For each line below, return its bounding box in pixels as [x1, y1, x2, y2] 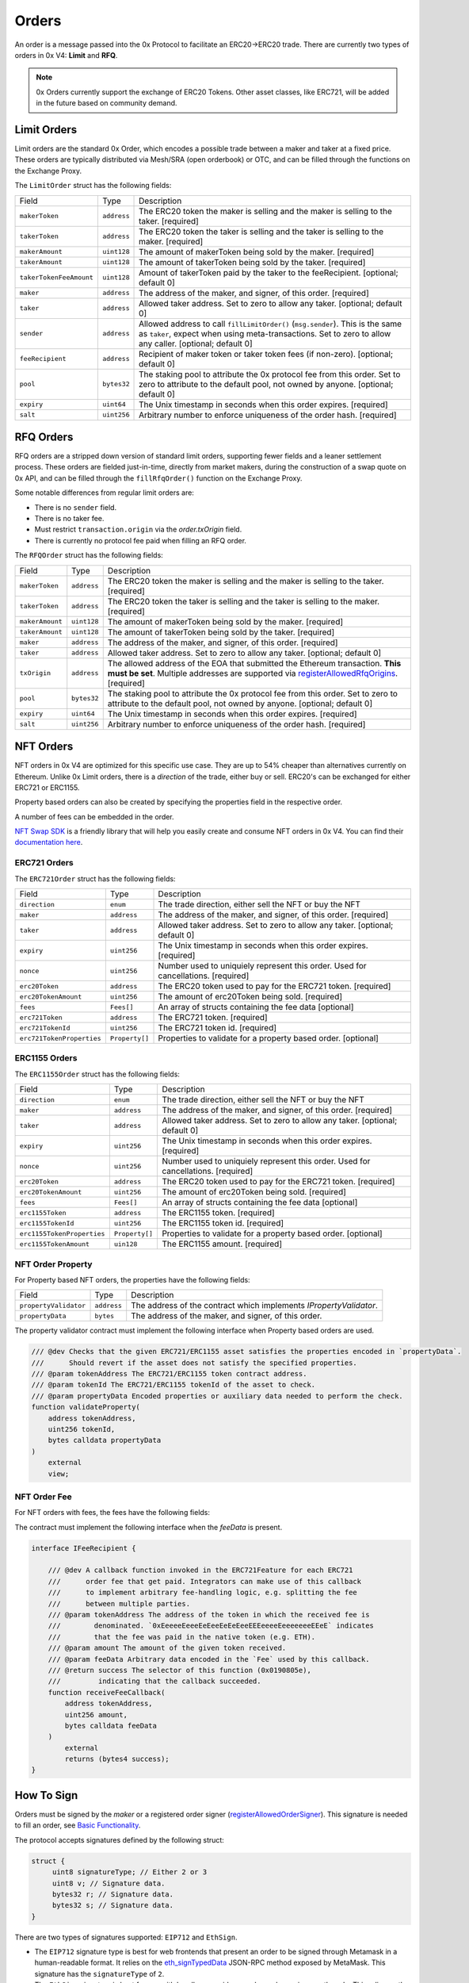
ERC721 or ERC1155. [14, 782, 80, 792]
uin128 [113, 1240, 138, 1248]
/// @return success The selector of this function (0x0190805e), [48, 1666, 312, 1674]
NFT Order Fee [14, 1491, 72, 1502]
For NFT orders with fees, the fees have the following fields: [14, 1508, 210, 1517]
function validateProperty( [31, 1402, 140, 1412]
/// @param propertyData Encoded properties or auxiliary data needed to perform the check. [31, 1391, 403, 1400]
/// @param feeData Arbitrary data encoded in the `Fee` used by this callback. [48, 1655, 370, 1663]
